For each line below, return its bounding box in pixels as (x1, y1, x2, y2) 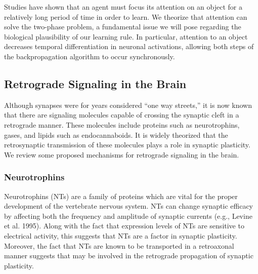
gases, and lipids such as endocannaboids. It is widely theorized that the (4, 129, 228, 140)
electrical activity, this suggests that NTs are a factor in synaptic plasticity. (4, 230, 237, 241)
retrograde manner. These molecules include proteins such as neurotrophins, (4, 119, 240, 130)
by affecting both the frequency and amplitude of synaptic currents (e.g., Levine (4, 210, 252, 221)
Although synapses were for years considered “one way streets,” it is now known (4, 99, 252, 110)
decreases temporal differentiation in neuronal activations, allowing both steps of (4, 41, 254, 52)
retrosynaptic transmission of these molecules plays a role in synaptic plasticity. (4, 139, 250, 150)
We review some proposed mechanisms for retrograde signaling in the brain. (4, 149, 239, 160)
